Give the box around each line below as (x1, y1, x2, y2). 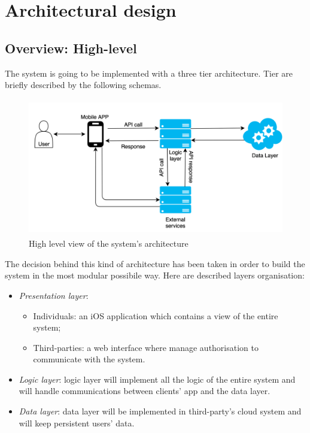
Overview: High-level (5, 38, 137, 57)
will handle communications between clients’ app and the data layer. (19, 384, 271, 397)
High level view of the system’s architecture (29, 237, 189, 250)
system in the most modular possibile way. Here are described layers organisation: (5, 269, 305, 281)
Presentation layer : (19, 289, 89, 301)
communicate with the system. (33, 353, 145, 365)
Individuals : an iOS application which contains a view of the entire (33, 309, 278, 322)
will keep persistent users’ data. (19, 416, 135, 429)
